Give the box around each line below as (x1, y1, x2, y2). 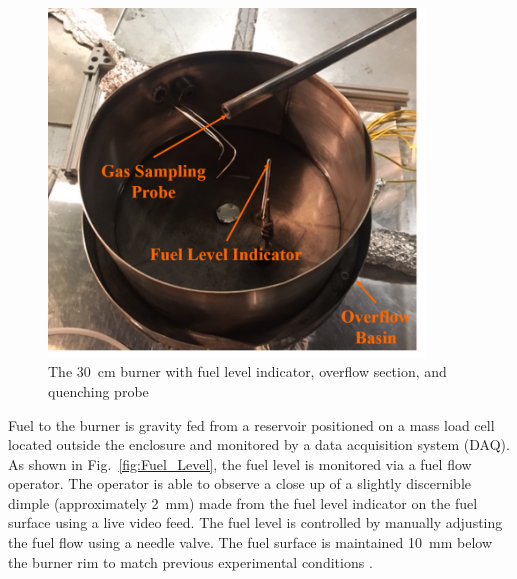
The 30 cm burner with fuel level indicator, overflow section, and (48, 361, 447, 382)
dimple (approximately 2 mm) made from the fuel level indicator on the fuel (8, 492, 478, 513)
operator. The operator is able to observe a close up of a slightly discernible (8, 473, 471, 494)
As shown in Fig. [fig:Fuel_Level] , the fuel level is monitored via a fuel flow (8, 453, 472, 474)
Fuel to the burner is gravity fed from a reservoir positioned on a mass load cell (8, 414, 495, 435)
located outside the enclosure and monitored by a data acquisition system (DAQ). (8, 434, 510, 455)
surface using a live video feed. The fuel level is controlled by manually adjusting (8, 512, 503, 533)
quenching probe (48, 380, 149, 401)
